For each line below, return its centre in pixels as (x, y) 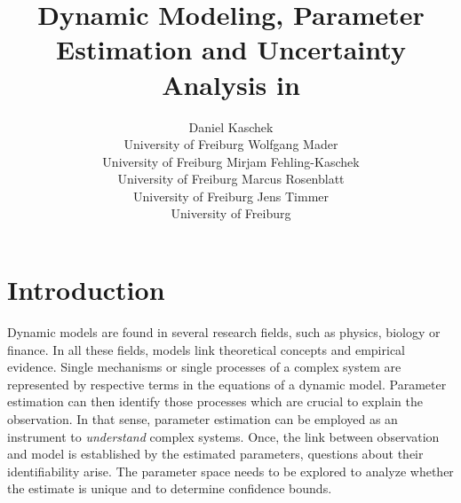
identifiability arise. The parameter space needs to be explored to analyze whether (230, 471)
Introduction (86, 290)
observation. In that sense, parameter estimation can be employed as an (203, 418)
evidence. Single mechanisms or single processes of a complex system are (204, 367)
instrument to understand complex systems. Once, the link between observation (223, 436)
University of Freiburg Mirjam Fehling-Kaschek (231, 161)
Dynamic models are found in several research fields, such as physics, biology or (224, 332)
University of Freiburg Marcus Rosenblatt (231, 179)
